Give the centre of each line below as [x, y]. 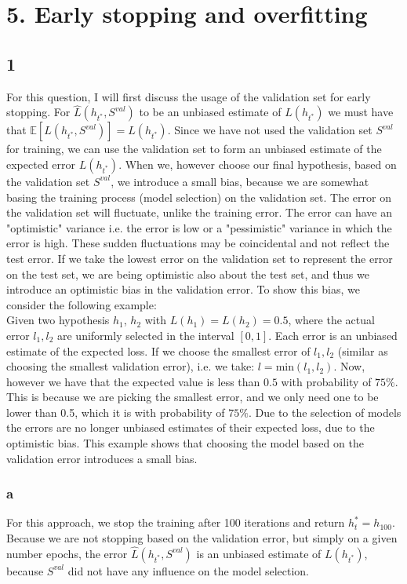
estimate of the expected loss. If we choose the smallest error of [158, 350]
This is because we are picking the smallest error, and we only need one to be [193, 397]
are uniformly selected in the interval [145, 335]
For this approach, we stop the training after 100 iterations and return [176, 522]
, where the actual [331, 320]
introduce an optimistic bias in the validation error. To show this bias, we [183, 289]
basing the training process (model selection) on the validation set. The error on [199, 197]
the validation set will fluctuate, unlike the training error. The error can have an [199, 212]
